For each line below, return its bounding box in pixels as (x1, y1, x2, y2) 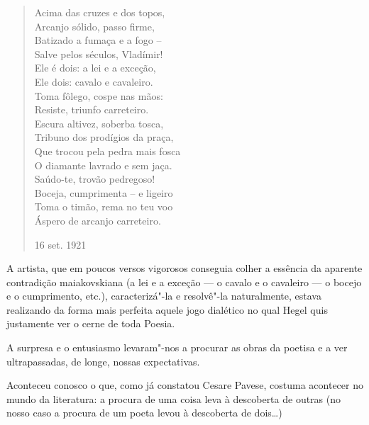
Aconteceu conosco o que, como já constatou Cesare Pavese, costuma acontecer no (6, 378, 363, 392)
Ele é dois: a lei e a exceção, (34, 60, 156, 75)
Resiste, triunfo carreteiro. (34, 102, 149, 117)
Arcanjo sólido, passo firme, (34, 18, 155, 33)
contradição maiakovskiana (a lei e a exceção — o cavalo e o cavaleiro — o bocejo (6, 274, 362, 289)
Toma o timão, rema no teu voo (34, 199, 173, 214)
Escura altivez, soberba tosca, (34, 115, 164, 130)
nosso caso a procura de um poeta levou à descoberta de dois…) (6, 405, 282, 420)
